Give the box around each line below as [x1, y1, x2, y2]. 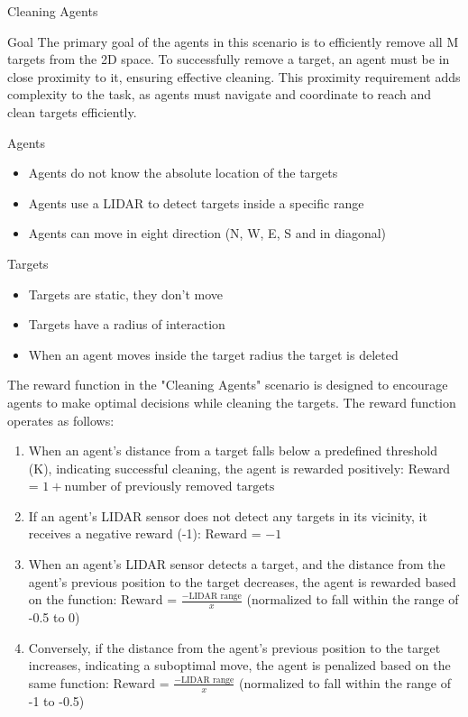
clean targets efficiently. [7, 102, 137, 121]
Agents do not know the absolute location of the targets [28, 163, 338, 182]
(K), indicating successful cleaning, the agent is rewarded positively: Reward [28, 458, 451, 477]
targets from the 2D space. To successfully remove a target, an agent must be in [7, 50, 450, 69]
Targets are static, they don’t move [28, 284, 224, 303]
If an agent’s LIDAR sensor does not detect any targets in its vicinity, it [28, 506, 427, 525]
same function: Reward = [28, 673, 170, 692]
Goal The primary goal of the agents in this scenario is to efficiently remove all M [7, 32, 459, 51]
